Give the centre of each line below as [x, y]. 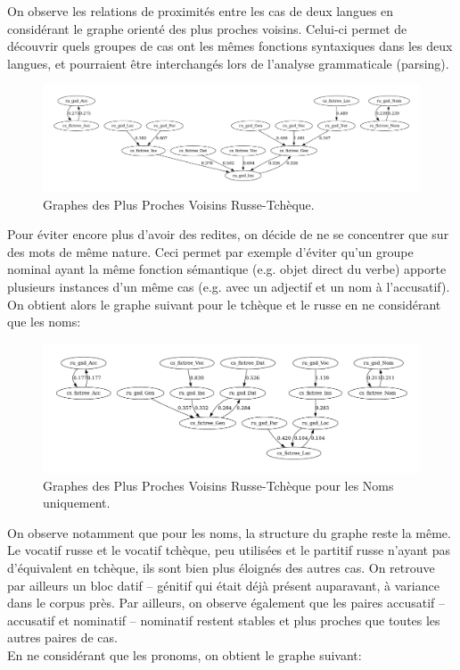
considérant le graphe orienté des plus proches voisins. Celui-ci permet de [207, 28]
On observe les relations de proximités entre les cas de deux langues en [201, 11]
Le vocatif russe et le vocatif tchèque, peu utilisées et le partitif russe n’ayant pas [229, 550]
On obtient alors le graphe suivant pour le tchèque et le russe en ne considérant [224, 304]
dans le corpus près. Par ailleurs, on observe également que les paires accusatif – [226, 603]
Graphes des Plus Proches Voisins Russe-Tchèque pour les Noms [218, 485]
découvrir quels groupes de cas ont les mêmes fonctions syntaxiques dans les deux [230, 46]
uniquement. [77, 503]
